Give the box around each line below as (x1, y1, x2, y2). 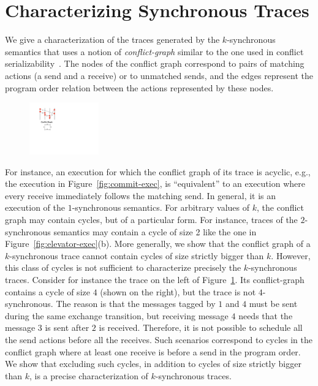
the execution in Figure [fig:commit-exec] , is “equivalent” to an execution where (5, 177, 305, 190)
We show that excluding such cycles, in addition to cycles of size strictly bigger (5, 357, 301, 370)
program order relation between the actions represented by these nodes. (5, 81, 274, 94)
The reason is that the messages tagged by (56, 297, 216, 310)
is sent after (45, 321, 89, 334)
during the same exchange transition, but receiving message (5, 309, 229, 322)
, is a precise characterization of (29, 369, 148, 382)
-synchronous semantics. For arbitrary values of (72, 201, 250, 214)
